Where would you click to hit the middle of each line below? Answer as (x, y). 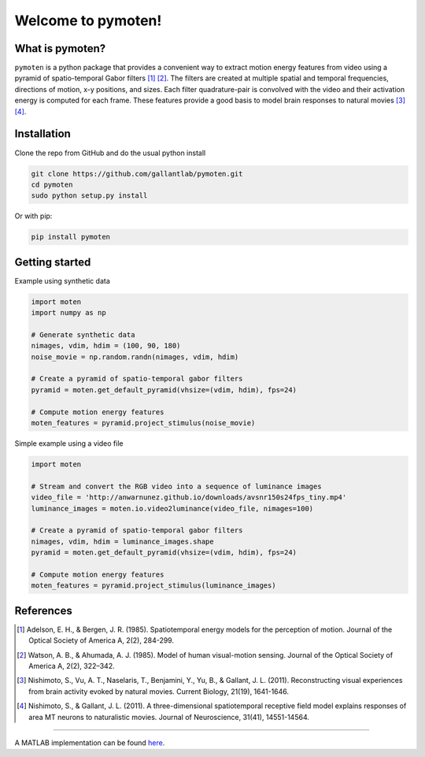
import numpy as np (68, 313)
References (43, 610)
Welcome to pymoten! (88, 20)
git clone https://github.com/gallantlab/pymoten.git (137, 174)
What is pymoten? (60, 48)
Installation (42, 134)
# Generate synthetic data (83, 334)
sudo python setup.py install (89, 196)
